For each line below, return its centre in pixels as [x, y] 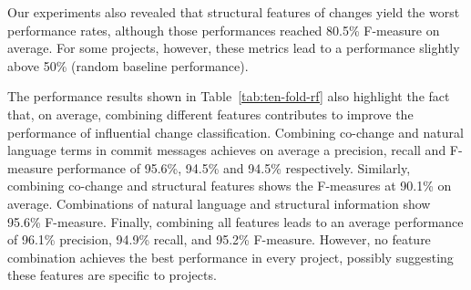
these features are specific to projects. [112, 275]
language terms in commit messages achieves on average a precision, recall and [227, 150]
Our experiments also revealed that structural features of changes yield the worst [234, 12]
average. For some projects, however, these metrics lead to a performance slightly [234, 48]
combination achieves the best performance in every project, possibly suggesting [230, 257]
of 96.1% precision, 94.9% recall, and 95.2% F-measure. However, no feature [219, 239]
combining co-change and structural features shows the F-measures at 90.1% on [230, 186]
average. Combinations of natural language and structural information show [219, 203]
